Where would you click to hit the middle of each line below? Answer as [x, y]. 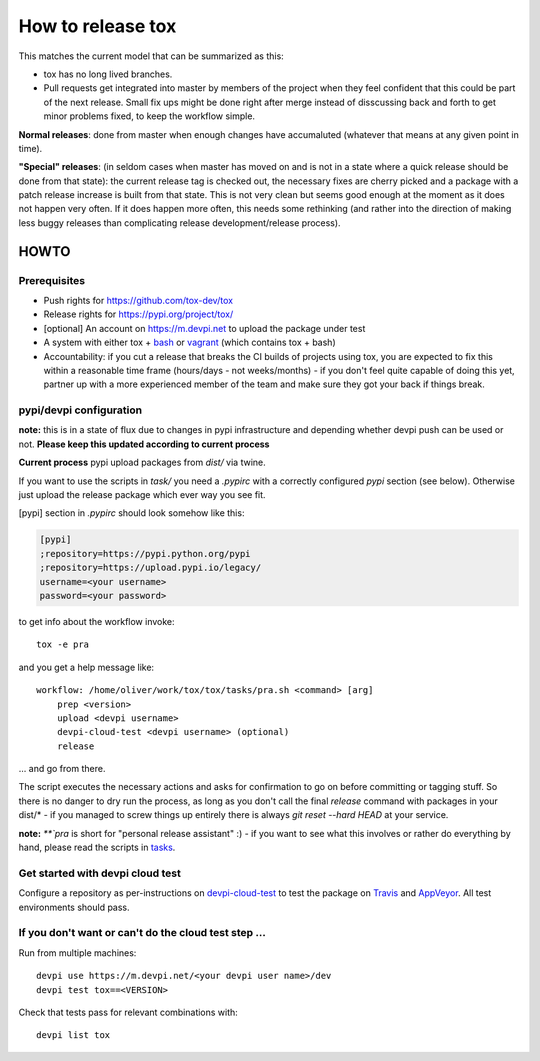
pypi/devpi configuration [80, 410]
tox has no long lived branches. [108, 74]
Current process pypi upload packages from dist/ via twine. [142, 462]
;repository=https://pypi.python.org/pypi [145, 553]
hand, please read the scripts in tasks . [97, 847]
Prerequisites [51, 280]
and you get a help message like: [86, 667]
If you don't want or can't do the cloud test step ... [142, 933]
